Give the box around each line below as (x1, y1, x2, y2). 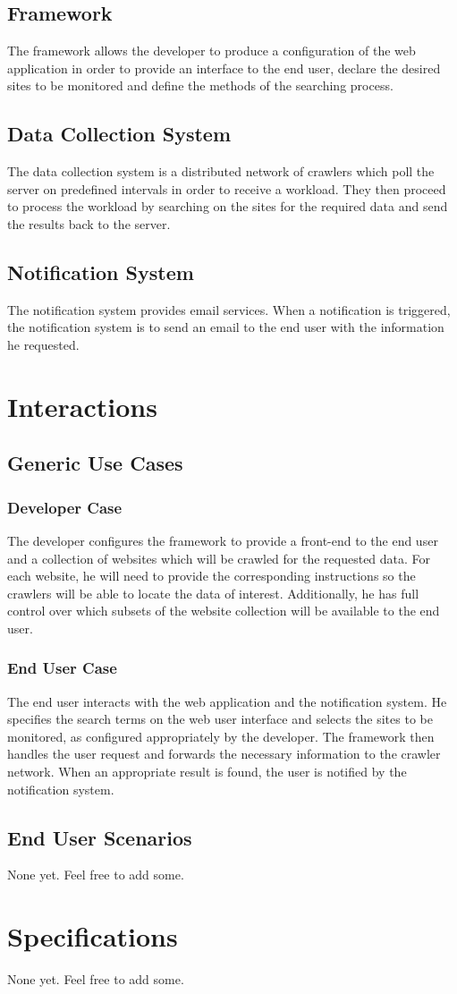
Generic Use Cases (7, 449, 183, 477)
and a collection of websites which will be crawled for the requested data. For (7, 548, 431, 567)
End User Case (7, 657, 117, 679)
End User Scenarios (7, 823, 192, 851)
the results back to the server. (7, 214, 171, 233)
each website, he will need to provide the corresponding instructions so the (7, 566, 416, 585)
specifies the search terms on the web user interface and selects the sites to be (7, 709, 433, 728)
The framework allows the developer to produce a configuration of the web (7, 41, 416, 60)
